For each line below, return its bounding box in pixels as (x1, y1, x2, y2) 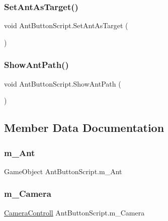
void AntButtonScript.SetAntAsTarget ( (4, 20, 128, 31)
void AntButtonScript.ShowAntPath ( (4, 78, 121, 89)
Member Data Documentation (4, 120, 164, 135)
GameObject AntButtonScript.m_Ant (4, 166, 122, 176)
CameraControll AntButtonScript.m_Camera (4, 207, 145, 217)
